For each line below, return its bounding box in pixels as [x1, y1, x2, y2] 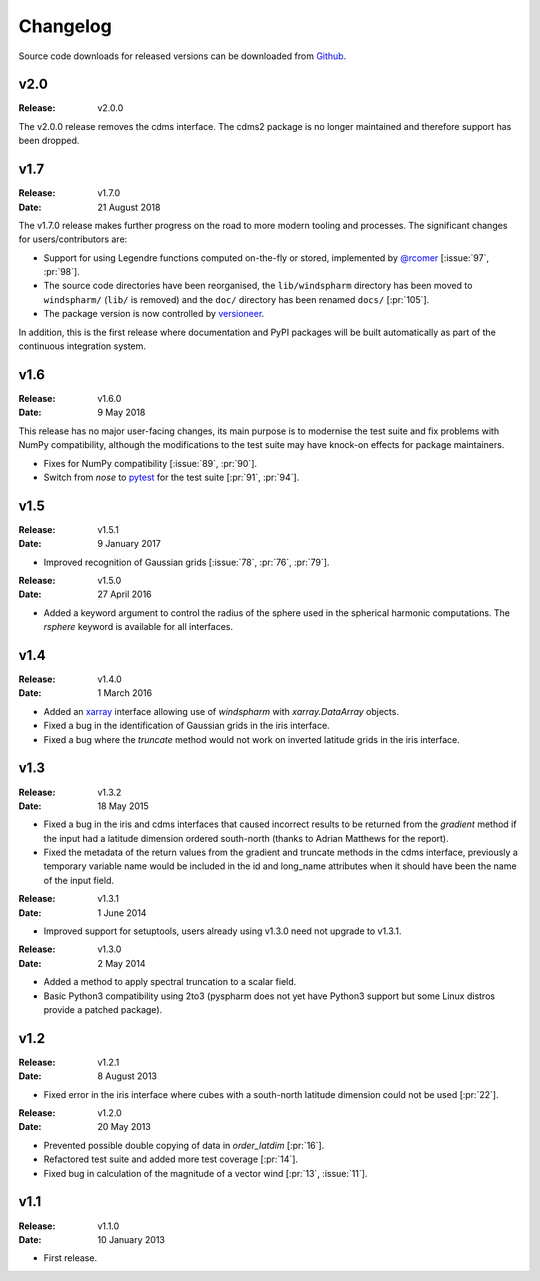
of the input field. [43, 874, 115, 886]
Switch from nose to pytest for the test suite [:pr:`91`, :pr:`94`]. [43, 471, 300, 483]
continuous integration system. [18, 340, 147, 352]
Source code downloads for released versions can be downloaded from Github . [18, 50, 347, 62]
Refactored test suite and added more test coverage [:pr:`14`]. [43, 1153, 299, 1165]
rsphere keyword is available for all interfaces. [43, 621, 234, 633]
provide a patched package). [43, 1004, 163, 1015]
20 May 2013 [97, 1121, 152, 1133]
